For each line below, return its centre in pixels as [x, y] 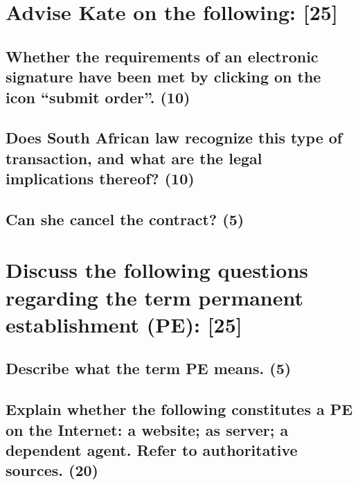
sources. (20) [52, 470]
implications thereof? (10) [100, 178]
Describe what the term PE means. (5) [149, 368]
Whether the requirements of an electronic [162, 56]
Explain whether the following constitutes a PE [179, 409]
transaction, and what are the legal [134, 158]
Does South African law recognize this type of [174, 138]
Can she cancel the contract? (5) [125, 219]
